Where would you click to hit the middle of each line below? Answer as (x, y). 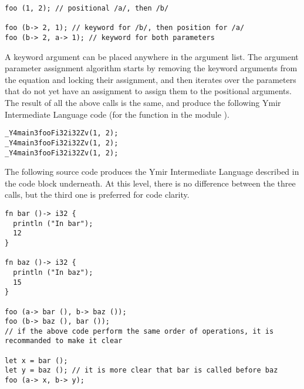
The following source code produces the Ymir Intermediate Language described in (152, 172)
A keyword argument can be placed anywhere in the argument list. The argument (152, 56)
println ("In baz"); (53, 272)
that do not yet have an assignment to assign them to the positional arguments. (148, 91)
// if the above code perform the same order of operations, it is (139, 331)
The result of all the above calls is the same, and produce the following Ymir (143, 102)
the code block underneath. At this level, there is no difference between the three (150, 183)
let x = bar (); (36, 360)
